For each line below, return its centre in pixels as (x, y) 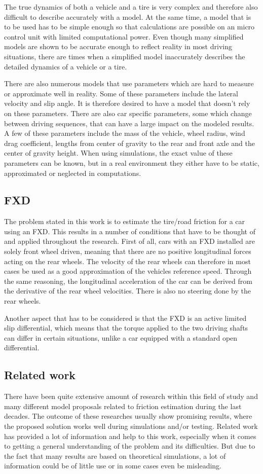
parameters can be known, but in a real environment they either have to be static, (132, 162)
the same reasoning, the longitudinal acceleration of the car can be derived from (128, 281)
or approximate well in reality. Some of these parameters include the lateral (121, 93)
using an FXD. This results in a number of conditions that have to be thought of (130, 231)
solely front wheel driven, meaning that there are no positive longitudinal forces (128, 251)
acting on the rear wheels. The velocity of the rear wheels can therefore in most (127, 261)
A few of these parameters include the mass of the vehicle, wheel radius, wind (125, 133)
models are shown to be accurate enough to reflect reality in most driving (118, 46)
